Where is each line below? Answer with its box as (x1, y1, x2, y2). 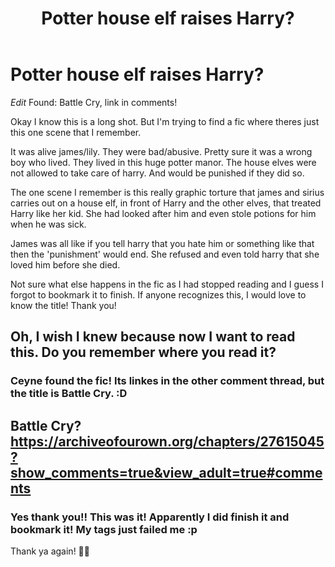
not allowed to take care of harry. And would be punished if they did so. (10, 167, 305, 179)
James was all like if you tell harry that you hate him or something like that (10, 237, 315, 249)
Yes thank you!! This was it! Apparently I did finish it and (10, 510, 290, 524)
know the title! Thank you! (10, 299, 117, 311)
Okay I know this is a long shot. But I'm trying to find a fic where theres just (10, 115, 320, 127)
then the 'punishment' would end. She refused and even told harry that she (10, 248, 320, 260)
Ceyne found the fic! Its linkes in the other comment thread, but (10, 374, 325, 388)
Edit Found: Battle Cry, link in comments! (10, 96, 178, 108)
